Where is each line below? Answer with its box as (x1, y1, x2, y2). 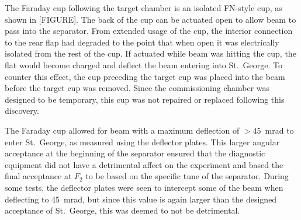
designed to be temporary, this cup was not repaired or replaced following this (5, 93, 285, 105)
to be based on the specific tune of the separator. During (85, 170, 289, 182)
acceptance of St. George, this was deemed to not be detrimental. (5, 204, 240, 216)
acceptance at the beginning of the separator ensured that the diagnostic (5, 147, 265, 159)
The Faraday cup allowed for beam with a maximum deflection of (5, 124, 240, 136)
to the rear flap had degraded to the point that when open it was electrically (5, 36, 279, 48)
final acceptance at (5, 170, 72, 182)
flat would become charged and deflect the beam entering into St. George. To (5, 58, 283, 71)
